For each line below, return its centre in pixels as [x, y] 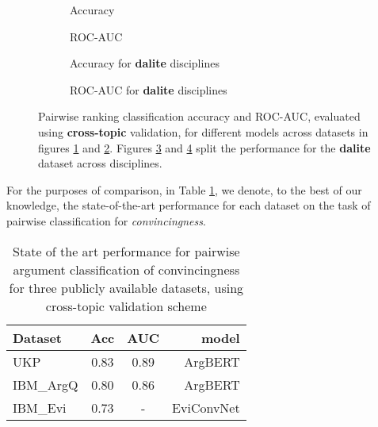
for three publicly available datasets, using [126, 287]
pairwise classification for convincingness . [106, 220]
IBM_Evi [40, 407]
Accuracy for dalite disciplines [145, 63]
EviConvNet [206, 407]
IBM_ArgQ [46, 384]
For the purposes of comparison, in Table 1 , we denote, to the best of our [184, 189]
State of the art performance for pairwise [126, 251]
